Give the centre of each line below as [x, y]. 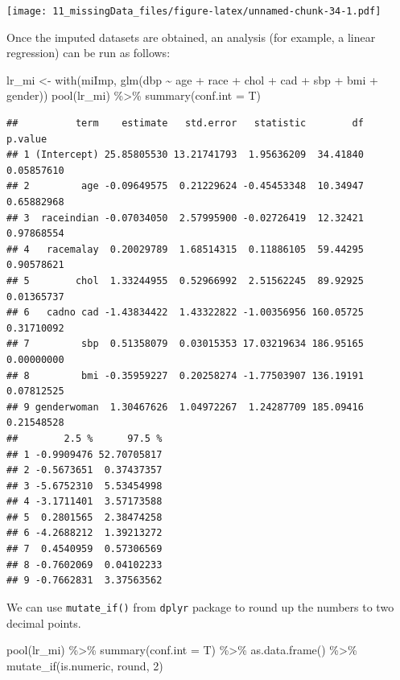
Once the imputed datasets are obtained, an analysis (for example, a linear [191, 37]
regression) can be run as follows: [89, 53]
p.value [27, 139]
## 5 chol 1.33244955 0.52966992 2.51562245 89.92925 [185, 280]
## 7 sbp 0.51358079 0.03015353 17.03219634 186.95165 [185, 344]
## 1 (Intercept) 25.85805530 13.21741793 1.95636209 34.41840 [185, 155]
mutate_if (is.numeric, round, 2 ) [85, 665]
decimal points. [44, 622]
